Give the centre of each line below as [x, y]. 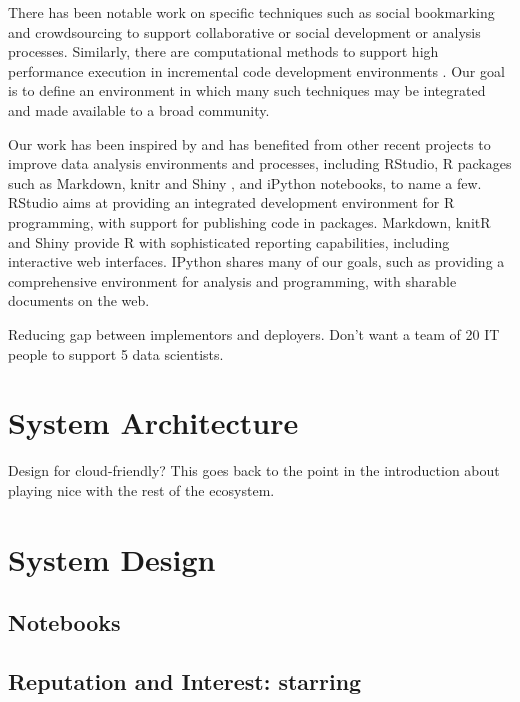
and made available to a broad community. [139, 109]
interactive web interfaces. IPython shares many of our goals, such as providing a [256, 261]
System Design [112, 558]
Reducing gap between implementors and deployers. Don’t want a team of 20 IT [254, 333]
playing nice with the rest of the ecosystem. [141, 489]
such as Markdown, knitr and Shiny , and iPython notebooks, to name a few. [245, 182]
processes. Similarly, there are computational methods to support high [223, 51]
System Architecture [153, 422]
